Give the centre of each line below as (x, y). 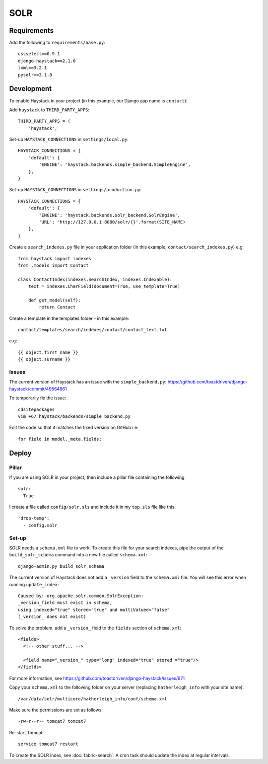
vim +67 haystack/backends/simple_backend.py (74, 416)
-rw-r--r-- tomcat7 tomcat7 (52, 721)
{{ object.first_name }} (48, 352)
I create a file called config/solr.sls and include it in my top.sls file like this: (93, 507)
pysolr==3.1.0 (35, 75)
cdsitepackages (36, 409)
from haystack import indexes (55, 259)
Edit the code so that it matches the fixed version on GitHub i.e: (74, 428)
